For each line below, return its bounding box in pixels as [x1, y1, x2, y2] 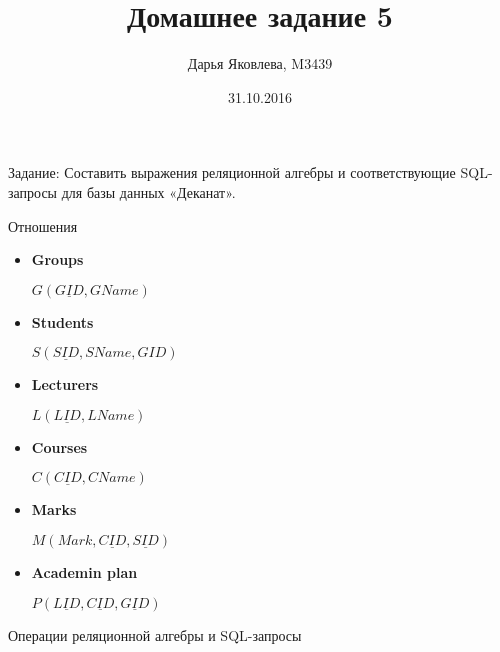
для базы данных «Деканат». [61, 181, 236, 202]
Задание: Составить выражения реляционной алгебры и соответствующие [8, 162, 456, 183]
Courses [31, 436, 88, 457]
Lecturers [31, 374, 99, 395]
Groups [31, 249, 84, 270]
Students [31, 311, 94, 332]
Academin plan [31, 562, 138, 583]
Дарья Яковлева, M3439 [187, 53, 333, 74]
